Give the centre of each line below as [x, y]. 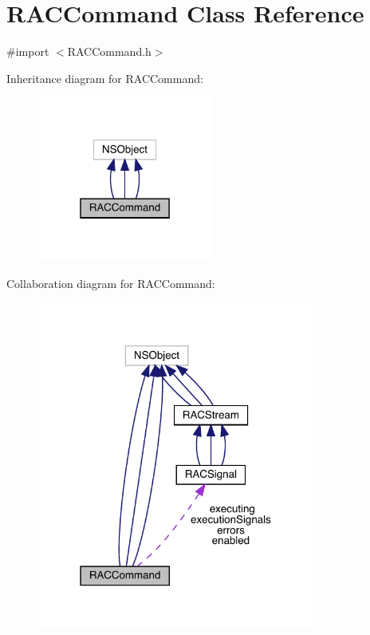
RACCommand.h [109, 51]
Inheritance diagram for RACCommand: [105, 78]
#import [28, 51]
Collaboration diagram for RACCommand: [111, 284]
